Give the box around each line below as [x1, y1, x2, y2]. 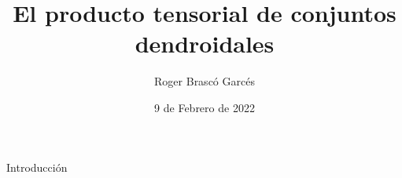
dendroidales [135, 27, 275, 60]
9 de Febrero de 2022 [154, 99, 255, 115]
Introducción [6, 158, 68, 175]
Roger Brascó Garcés [154, 73, 255, 89]
